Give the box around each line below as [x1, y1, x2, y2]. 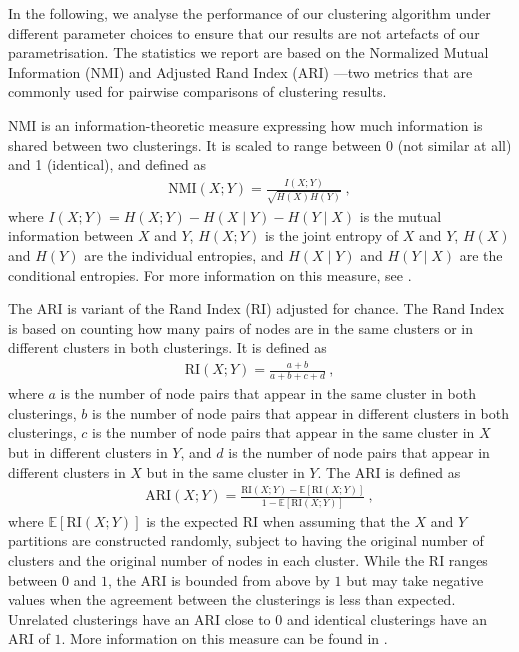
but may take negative [346, 569, 484, 590]
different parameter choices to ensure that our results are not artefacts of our [8, 22, 480, 43]
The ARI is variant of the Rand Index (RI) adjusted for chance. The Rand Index [8, 298, 505, 319]
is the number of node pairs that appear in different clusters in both [91, 402, 510, 423]
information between [8, 225, 134, 246]
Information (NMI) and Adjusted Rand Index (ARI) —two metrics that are [8, 61, 473, 82]
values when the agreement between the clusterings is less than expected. [8, 589, 456, 610]
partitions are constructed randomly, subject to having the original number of [8, 530, 484, 551]
